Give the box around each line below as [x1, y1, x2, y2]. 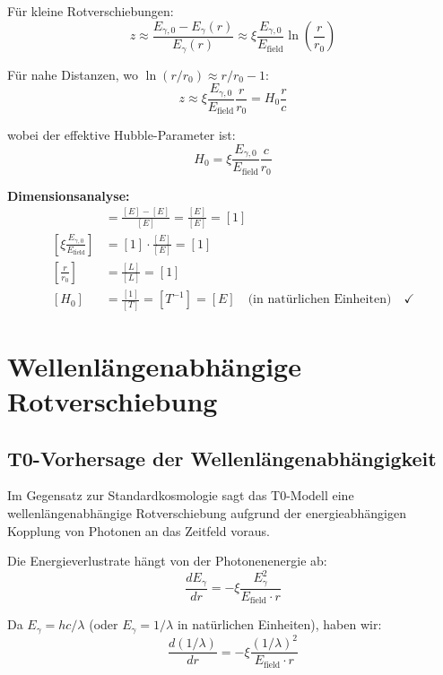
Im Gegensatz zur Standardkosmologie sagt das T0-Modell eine [7, 486, 354, 505]
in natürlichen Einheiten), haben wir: [177, 615, 382, 634]
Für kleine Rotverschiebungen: [7, 2, 174, 20]
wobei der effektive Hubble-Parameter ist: [7, 125, 236, 144]
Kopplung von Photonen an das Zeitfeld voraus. [7, 521, 270, 540]
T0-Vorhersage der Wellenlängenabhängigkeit [7, 444, 437, 472]
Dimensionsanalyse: [7, 186, 130, 204]
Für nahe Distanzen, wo [7, 65, 139, 83]
